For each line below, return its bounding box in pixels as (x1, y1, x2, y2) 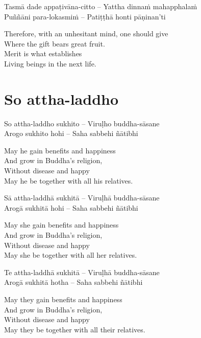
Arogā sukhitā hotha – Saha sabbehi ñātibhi (4, 277, 143, 287)
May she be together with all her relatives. (4, 250, 137, 260)
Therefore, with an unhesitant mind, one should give (4, 28, 168, 39)
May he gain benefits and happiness (4, 145, 116, 155)
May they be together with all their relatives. (4, 324, 145, 334)
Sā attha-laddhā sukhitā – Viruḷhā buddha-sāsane (4, 192, 160, 203)
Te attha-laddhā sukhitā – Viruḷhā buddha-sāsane (4, 266, 160, 277)
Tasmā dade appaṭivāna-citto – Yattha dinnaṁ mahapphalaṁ (4, 1, 197, 11)
